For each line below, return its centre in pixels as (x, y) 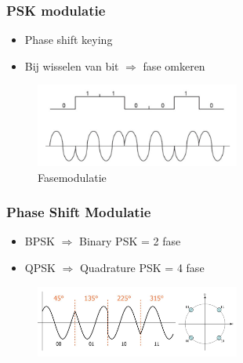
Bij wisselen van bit (72, 65)
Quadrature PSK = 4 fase (142, 267)
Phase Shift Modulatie (79, 212)
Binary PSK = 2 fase (130, 241)
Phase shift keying (69, 40)
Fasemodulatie (72, 177)
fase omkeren (174, 65)
